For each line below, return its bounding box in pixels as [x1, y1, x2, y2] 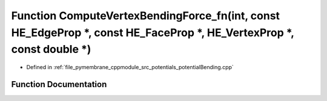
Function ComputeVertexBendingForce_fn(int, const [11, 9, 280, 22]
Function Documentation [11, 79, 107, 90]
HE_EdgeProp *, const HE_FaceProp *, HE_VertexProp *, [11, 26, 294, 39]
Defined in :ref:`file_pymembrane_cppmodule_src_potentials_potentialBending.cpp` [26, 64, 234, 71]
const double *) [11, 43, 91, 57]
